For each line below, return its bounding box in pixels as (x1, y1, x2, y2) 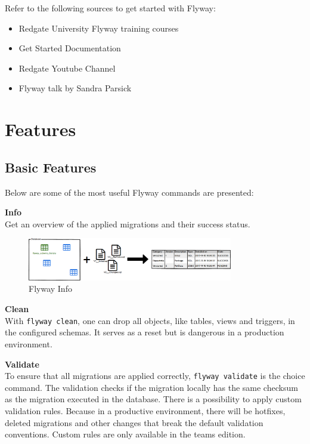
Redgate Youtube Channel (18, 61, 116, 74)
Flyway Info (29, 282, 72, 295)
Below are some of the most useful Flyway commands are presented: (5, 186, 254, 198)
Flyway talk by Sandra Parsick (18, 82, 132, 94)
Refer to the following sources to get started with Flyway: (5, 2, 216, 14)
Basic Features (5, 158, 97, 176)
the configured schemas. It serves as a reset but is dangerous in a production (5, 326, 284, 338)
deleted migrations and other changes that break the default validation (5, 416, 263, 428)
